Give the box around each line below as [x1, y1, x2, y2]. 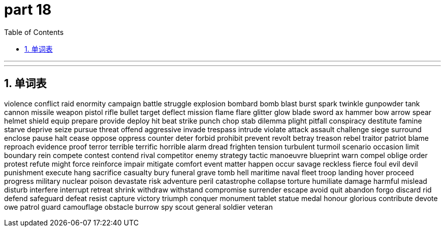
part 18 [4, 1, 52, 18]
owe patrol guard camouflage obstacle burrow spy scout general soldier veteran [4, 202, 273, 211]
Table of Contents [4, 27, 64, 36]
